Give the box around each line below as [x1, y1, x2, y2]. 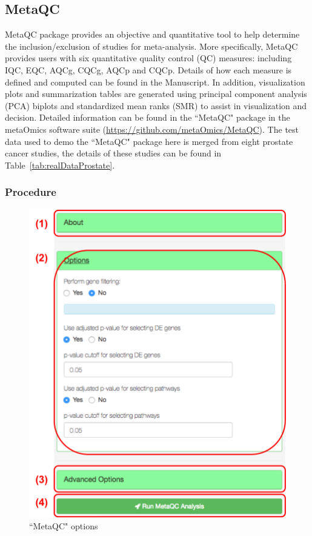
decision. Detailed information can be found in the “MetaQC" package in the [5, 111, 290, 124]
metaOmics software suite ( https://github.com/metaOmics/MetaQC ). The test [5, 122, 299, 135]
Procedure [5, 184, 56, 199]
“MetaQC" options [29, 520, 98, 532]
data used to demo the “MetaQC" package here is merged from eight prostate [5, 135, 293, 147]
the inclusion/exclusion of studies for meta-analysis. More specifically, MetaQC [5, 39, 298, 52]
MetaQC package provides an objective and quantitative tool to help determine [5, 28, 300, 41]
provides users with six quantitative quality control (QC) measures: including [5, 52, 292, 64]
